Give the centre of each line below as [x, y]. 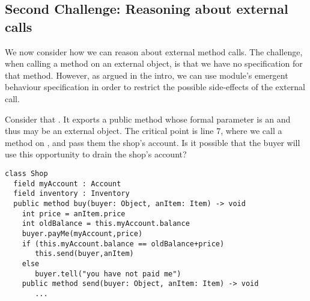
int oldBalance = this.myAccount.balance [106, 224]
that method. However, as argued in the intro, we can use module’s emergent [147, 75]
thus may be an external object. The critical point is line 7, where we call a [144, 131]
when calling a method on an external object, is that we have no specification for [154, 63]
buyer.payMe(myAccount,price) [82, 233]
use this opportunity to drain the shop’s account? [96, 154]
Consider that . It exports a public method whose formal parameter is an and [148, 119]
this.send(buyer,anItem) [84, 254]
